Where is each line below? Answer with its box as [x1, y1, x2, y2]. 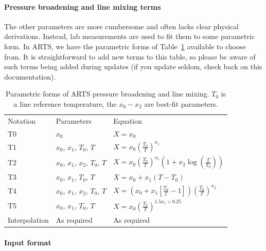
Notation [8, 115, 36, 126]
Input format [4, 237, 51, 247]
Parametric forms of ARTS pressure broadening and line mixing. [6, 88, 209, 99]
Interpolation [8, 214, 49, 225]
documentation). [4, 71, 56, 82]
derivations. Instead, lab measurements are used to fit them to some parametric [4, 31, 255, 42]
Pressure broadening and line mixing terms [4, 1, 161, 12]
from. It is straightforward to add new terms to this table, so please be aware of [4, 51, 256, 62]
